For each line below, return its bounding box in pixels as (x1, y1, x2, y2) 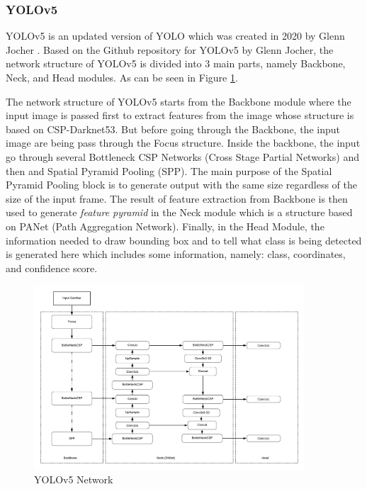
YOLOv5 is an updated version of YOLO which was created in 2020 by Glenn (6, 28, 345, 43)
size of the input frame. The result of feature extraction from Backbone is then (6, 191, 348, 206)
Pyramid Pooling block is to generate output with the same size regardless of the (6, 177, 357, 192)
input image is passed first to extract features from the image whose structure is (6, 108, 354, 123)
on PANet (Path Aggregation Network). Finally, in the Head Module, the (6, 218, 324, 233)
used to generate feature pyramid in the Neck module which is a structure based (6, 205, 353, 220)
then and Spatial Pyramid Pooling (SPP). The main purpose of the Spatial (6, 163, 332, 178)
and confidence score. (6, 260, 98, 275)
